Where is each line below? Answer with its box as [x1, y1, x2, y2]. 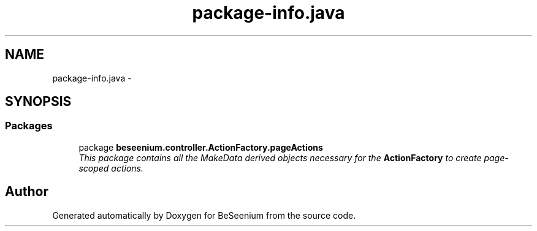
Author [5, 184, 48, 200]
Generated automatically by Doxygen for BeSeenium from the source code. [52, 210, 356, 221]
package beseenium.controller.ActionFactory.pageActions [78, 142, 323, 153]
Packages [5, 119, 53, 132]
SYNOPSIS [5, 94, 72, 110]
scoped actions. [78, 162, 144, 173]
